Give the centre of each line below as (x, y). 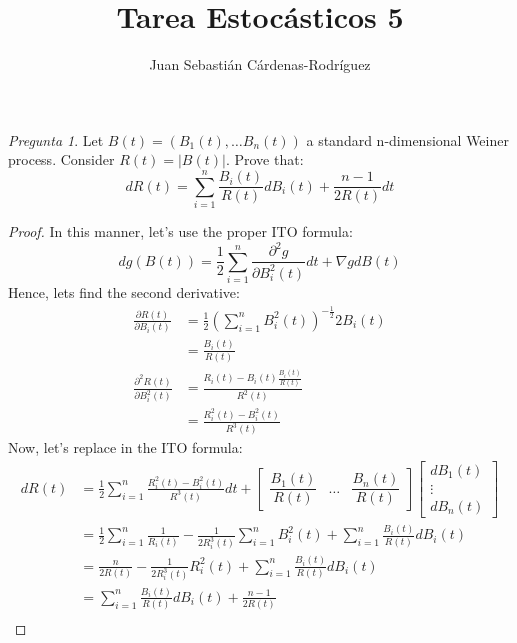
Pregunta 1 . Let (56, 139)
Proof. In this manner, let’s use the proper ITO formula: (180, 231)
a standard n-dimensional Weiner (407, 139)
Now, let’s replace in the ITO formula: (125, 447)
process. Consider (61, 159)
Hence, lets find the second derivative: (124, 291)
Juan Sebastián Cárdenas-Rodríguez (260, 64)
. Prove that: (264, 159)
